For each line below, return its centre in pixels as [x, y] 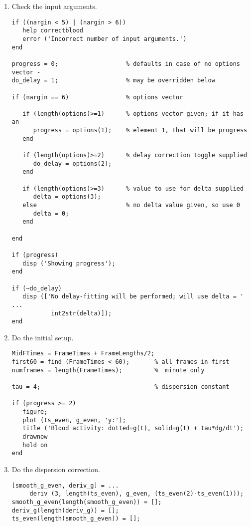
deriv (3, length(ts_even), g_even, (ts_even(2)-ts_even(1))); [137, 494]
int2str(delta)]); [81, 313]
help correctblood [53, 31]
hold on [35, 445]
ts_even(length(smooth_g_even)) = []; [76, 519]
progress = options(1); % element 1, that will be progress [140, 131]
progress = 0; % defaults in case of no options [126, 64]
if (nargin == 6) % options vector [97, 97]
